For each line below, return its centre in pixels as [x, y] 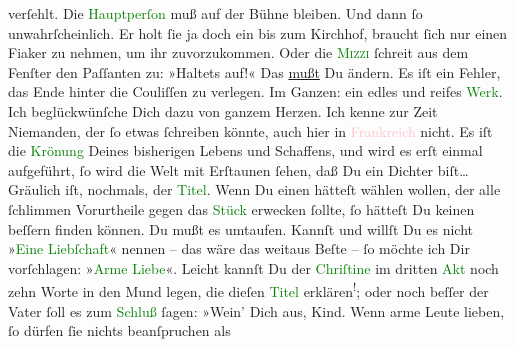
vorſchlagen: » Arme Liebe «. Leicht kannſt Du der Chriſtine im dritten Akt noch [253, 267]
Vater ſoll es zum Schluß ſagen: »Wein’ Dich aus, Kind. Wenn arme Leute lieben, [256, 310]
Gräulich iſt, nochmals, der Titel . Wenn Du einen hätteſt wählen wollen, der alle [254, 189]
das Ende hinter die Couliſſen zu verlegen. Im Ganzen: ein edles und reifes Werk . [255, 91]
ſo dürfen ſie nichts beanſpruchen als [119, 330]
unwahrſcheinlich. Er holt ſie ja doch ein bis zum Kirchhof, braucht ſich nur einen [258, 32]
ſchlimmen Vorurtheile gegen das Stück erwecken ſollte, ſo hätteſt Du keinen [241, 208]
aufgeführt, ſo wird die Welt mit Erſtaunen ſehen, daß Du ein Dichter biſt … [238, 169]
